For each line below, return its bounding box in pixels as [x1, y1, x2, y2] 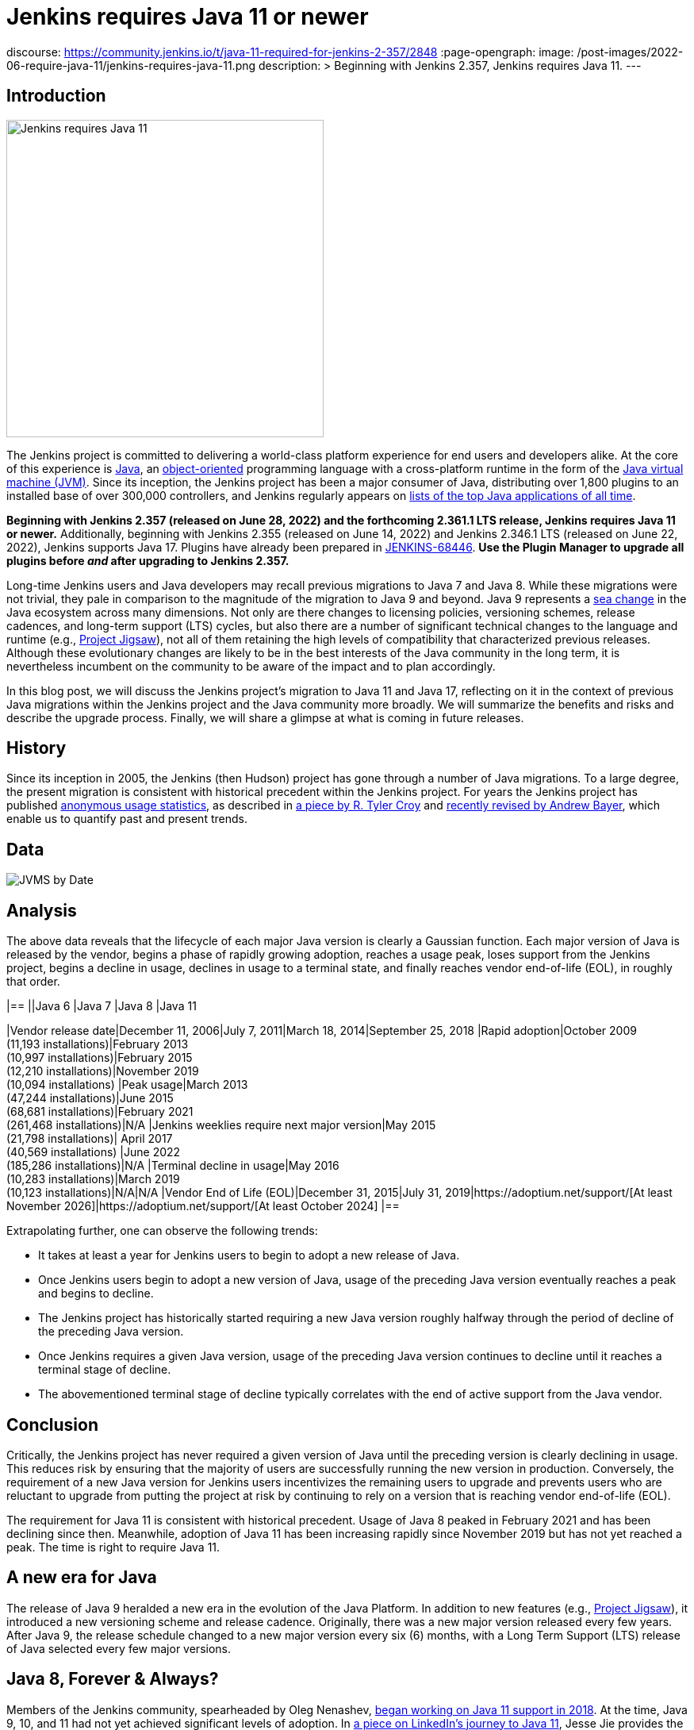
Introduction [6, 86, 106, 106]
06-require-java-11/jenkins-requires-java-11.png [6, 58, 256, 72]
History [6, 738, 67, 759]
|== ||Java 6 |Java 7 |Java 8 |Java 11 [6, 999, 197, 1013]
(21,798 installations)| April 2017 [6, 1132, 173, 1146]
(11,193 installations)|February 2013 [6, 1037, 189, 1051]
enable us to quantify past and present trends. [6, 812, 247, 826]
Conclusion [6, 1414, 99, 1435]
